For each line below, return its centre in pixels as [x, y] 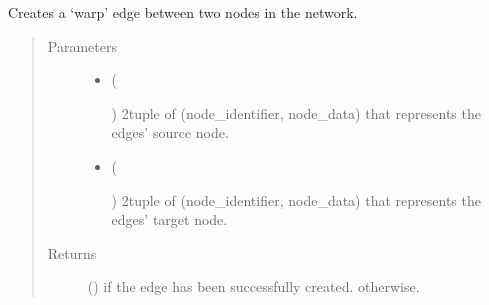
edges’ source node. [170, 132]
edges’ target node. [169, 219]
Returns [72, 252]
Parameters [82, 45]
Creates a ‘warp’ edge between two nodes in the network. [183, 12]
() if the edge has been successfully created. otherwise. [253, 286]
